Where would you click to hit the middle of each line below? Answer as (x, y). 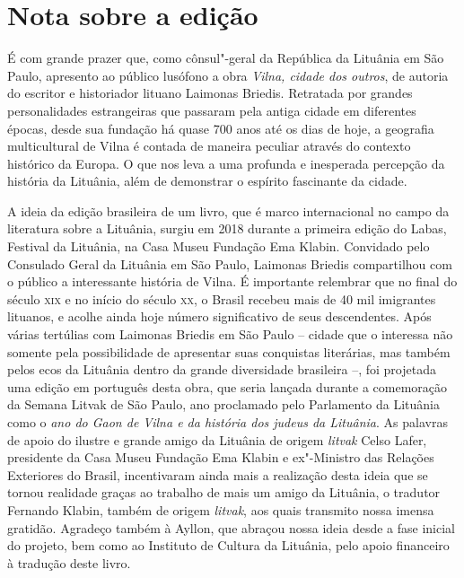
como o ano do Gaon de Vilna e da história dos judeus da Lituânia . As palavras (228, 422)
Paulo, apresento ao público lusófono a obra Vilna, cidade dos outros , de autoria (228, 75)
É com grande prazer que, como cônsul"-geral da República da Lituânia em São (226, 58)
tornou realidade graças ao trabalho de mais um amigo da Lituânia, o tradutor (224, 492)
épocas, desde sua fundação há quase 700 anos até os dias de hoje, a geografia (221, 128)
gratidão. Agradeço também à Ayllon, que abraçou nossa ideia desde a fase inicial (231, 527)
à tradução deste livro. (69, 562)
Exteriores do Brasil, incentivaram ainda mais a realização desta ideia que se (218, 474)
